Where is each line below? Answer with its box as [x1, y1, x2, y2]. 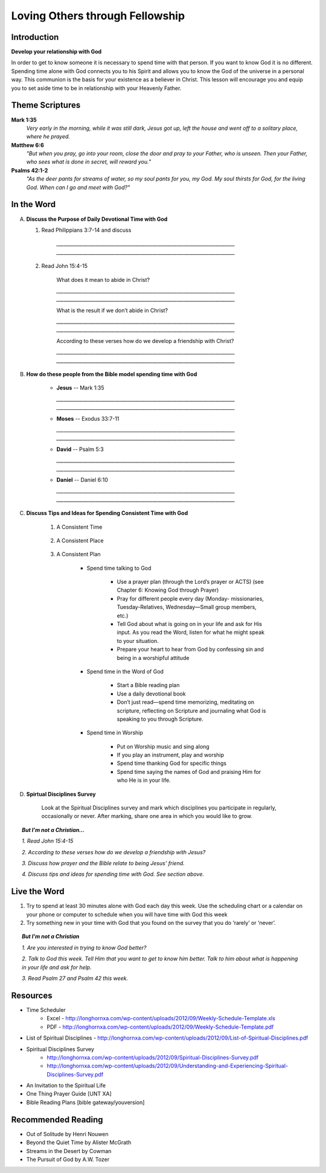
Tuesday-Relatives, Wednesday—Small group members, [117, 604, 257, 611]
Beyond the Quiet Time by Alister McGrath [26, 1139, 132, 1146]
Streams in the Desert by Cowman [26, 1147, 112, 1154]
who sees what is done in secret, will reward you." [26, 158, 151, 165]
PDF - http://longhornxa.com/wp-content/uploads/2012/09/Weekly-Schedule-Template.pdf [46, 1023, 274, 1031]
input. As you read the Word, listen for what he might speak [117, 628, 265, 636]
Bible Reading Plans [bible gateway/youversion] [26, 1099, 145, 1106]
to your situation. [117, 637, 159, 644]
